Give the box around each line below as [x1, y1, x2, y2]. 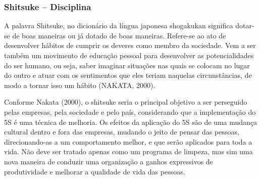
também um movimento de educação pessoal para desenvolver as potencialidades [4, 50, 254, 60]
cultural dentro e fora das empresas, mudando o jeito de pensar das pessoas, [4, 126, 239, 137]
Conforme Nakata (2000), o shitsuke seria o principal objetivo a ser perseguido [4, 97, 247, 107]
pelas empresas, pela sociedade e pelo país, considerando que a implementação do [4, 106, 256, 117]
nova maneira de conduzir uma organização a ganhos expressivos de [4, 156, 213, 166]
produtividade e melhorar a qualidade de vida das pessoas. [4, 166, 185, 176]
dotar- [235, 20, 254, 31]
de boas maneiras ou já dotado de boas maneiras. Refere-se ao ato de [12, 30, 226, 40]
